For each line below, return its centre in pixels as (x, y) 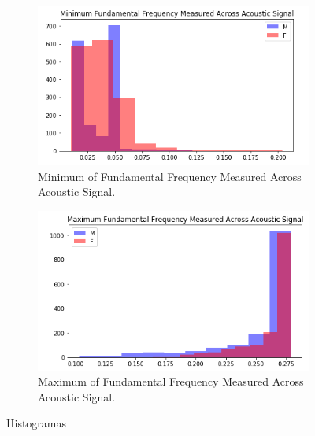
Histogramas (37, 423)
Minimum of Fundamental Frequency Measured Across (170, 176)
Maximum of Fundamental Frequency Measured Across (171, 381)
